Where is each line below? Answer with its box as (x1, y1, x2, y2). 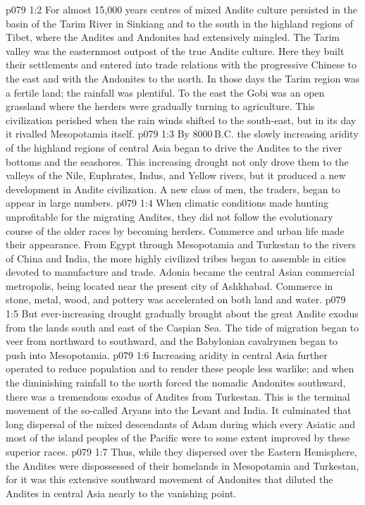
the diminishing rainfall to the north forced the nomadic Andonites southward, (6, 375, 346, 390)
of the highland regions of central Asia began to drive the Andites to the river (6, 140, 342, 154)
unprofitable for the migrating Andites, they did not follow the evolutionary (6, 209, 333, 224)
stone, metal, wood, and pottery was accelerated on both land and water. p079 (6, 292, 346, 307)
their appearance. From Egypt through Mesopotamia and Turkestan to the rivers (6, 237, 356, 252)
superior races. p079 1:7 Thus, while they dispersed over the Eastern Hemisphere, (6, 444, 357, 458)
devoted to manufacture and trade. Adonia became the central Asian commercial (6, 264, 355, 279)
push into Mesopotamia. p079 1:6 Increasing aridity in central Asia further (6, 347, 328, 362)
